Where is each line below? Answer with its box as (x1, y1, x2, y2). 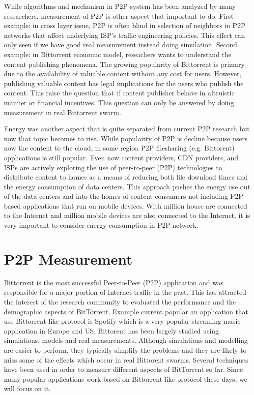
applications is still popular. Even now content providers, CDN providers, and (4, 152, 239, 162)
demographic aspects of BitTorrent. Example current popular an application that (4, 306, 249, 316)
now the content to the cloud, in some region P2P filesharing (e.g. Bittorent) (4, 143, 235, 153)
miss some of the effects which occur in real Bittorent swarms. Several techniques (4, 354, 248, 365)
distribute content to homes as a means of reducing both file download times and (4, 172, 248, 182)
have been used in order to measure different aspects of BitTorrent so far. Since (4, 364, 243, 374)
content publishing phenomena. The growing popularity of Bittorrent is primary (4, 59, 245, 69)
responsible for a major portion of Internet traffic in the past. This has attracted (4, 287, 247, 297)
